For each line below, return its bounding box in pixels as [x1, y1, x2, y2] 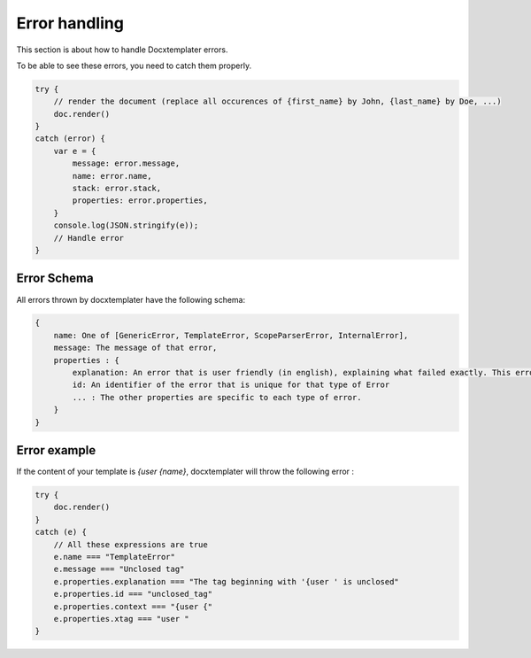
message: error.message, [72, 159, 181, 168]
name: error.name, [72, 171, 152, 181]
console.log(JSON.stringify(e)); [53, 221, 199, 230]
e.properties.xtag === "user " [53, 614, 189, 623]
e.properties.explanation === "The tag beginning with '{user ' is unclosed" [53, 577, 400, 586]
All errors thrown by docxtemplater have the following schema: [16, 294, 246, 305]
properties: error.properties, [72, 196, 208, 205]
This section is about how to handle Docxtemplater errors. [16, 44, 228, 55]
